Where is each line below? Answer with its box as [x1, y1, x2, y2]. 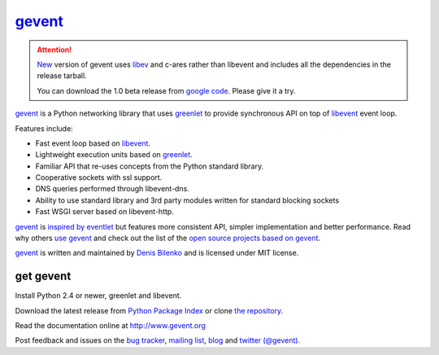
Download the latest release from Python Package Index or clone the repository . [15, 305, 284, 315]
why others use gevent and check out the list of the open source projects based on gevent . [15, 233, 321, 243]
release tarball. [37, 71, 87, 81]
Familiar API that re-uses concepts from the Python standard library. [35, 161, 264, 171]
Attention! [37, 45, 72, 55]
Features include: [15, 123, 73, 134]
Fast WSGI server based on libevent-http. [35, 207, 174, 217]
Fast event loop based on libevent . [35, 138, 150, 148]
